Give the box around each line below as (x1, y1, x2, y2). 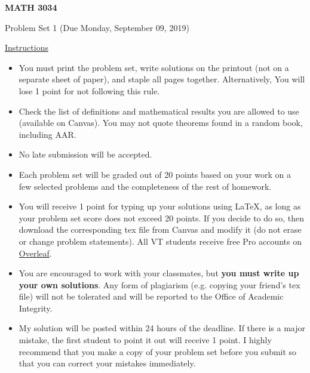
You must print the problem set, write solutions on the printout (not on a (19, 61, 289, 73)
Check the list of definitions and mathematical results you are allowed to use (19, 104, 299, 117)
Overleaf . (19, 246, 52, 259)
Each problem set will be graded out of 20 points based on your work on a (19, 168, 291, 180)
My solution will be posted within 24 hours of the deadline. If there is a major (19, 322, 305, 334)
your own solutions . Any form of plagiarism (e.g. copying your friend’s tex (19, 278, 300, 291)
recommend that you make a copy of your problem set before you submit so (19, 345, 297, 357)
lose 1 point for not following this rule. (19, 84, 160, 97)
